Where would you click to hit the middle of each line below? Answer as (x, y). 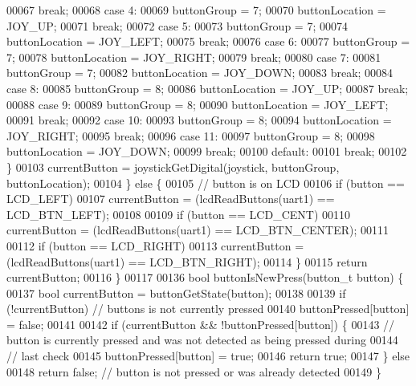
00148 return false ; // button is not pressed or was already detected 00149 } (194, 371)
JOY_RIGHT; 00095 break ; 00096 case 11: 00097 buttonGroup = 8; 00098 (191, 135)
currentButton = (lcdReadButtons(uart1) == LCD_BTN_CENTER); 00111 (198, 230)
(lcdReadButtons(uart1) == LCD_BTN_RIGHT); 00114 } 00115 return (187, 261)
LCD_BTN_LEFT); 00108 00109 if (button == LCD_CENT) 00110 (178, 214)
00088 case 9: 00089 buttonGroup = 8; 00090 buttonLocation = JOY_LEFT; (198, 104)
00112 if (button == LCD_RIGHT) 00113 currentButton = (155, 245)
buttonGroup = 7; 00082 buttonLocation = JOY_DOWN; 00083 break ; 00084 (200, 73)
